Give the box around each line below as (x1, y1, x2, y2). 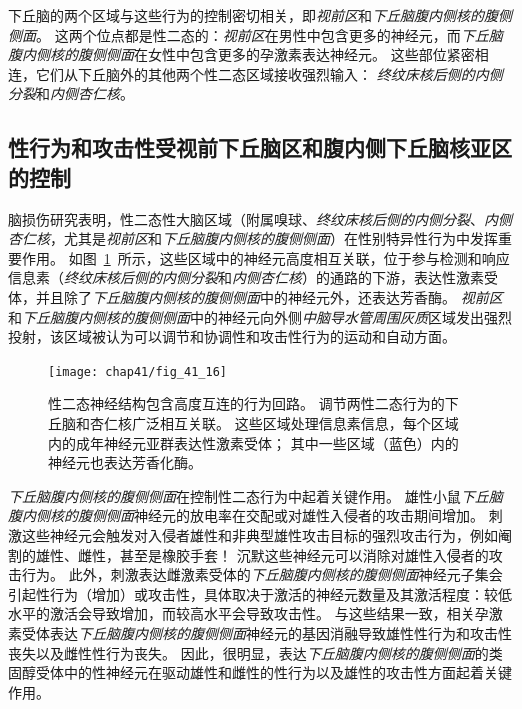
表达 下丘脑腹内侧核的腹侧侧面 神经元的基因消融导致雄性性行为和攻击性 (49, 622, 512, 643)
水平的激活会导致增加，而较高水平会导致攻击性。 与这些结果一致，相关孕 (8, 603, 489, 624)
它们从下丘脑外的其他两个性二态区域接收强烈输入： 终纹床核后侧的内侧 (35, 63, 503, 84)
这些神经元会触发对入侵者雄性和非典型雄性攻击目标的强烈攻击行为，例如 (21, 524, 498, 545)
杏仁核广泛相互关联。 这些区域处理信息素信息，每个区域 (89, 412, 459, 433)
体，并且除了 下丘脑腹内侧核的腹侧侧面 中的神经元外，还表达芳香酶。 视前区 (8, 286, 503, 307)
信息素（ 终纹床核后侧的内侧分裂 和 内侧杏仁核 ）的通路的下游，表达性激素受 (8, 267, 498, 288)
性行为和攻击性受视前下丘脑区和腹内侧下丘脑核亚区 (8, 132, 512, 163)
